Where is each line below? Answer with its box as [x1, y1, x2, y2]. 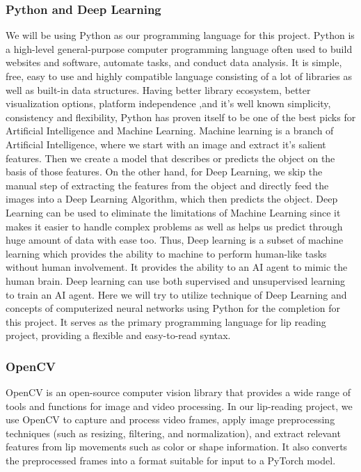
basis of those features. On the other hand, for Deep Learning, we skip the [6, 164, 323, 179]
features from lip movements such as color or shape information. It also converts [6, 439, 348, 454]
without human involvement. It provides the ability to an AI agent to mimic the [6, 260, 348, 274]
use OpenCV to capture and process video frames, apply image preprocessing [6, 412, 335, 427]
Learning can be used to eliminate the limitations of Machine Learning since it [6, 205, 341, 219]
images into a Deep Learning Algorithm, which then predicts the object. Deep [6, 191, 338, 206]
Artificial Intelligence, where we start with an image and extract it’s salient [6, 136, 326, 151]
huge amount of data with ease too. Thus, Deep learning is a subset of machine [6, 233, 344, 247]
